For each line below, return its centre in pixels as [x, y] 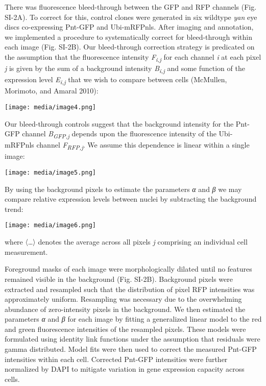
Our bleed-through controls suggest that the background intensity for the [119, 123]
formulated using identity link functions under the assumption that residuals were [132, 339]
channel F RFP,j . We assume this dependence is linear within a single [143, 146]
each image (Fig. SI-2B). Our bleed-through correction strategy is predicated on [130, 47]
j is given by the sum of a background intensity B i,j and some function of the [125, 69]
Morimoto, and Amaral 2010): [52, 91]
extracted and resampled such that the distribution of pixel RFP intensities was [130, 289]
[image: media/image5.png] [50, 173]
